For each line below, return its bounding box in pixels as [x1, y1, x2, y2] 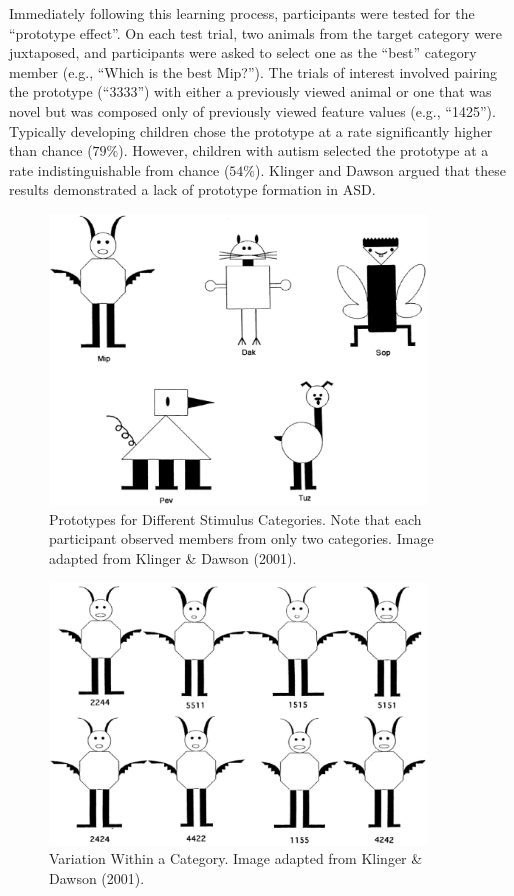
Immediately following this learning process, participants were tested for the [9, 3, 475, 23]
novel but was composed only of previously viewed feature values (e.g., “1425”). [9, 100, 496, 121]
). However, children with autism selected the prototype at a [118, 140, 489, 161]
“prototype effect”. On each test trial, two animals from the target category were [9, 22, 503, 43]
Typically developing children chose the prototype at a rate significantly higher [9, 120, 493, 141]
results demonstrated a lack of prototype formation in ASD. [9, 179, 376, 200]
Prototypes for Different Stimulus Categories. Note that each [49, 508, 422, 529]
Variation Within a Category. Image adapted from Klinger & [49, 848, 423, 869]
